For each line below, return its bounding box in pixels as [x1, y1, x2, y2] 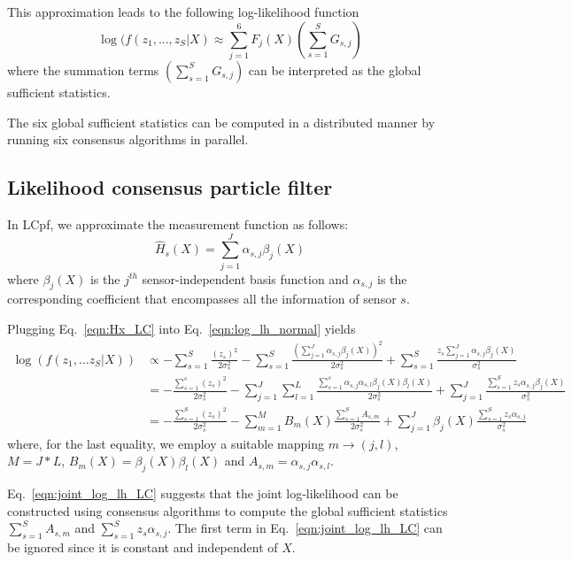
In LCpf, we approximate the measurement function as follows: [7, 214, 349, 233]
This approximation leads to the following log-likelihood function [7, 3, 359, 20]
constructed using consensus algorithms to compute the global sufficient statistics [7, 501, 448, 520]
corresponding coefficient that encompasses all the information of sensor [7, 289, 397, 308]
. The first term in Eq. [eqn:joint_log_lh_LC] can [167, 519, 443, 537]
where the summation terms [7, 60, 159, 79]
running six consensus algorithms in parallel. [7, 130, 249, 149]
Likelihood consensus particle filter [7, 173, 333, 201]
